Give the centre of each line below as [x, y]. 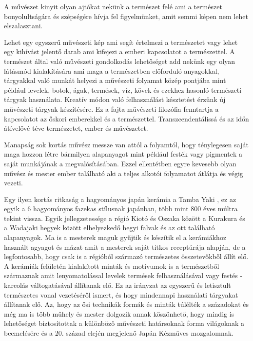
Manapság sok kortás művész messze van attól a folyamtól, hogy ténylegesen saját [126, 144]
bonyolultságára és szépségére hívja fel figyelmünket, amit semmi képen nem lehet [126, 16]
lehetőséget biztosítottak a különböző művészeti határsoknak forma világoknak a [124, 323]
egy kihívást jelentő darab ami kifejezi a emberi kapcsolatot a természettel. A [119, 51]
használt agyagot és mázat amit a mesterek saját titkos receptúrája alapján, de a [125, 247]
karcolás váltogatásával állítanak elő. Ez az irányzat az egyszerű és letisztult [117, 285]
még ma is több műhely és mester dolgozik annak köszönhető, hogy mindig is [119, 313]
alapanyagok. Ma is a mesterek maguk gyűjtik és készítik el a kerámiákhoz [115, 237]
